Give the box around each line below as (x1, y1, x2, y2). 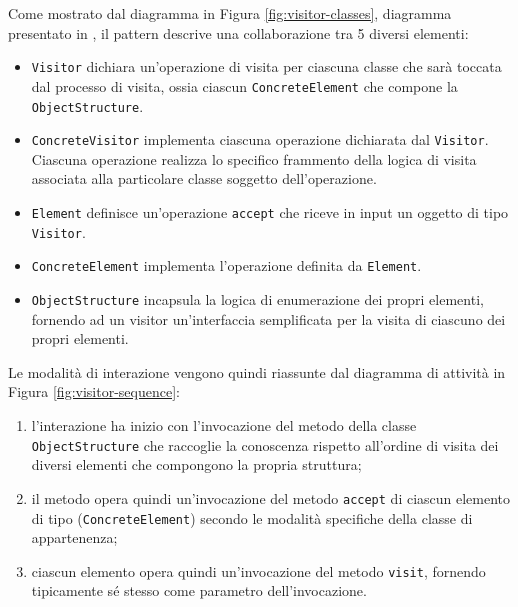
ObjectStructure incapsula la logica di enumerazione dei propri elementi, (31, 288, 484, 309)
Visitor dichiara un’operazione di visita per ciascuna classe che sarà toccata (31, 56, 502, 77)
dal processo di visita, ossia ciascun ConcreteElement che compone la (31, 75, 458, 96)
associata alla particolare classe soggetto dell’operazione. (31, 168, 377, 189)
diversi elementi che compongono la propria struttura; (31, 454, 362, 475)
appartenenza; (31, 527, 118, 548)
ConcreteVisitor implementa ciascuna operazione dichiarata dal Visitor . (31, 129, 489, 150)
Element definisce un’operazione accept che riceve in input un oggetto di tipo (31, 202, 509, 222)
